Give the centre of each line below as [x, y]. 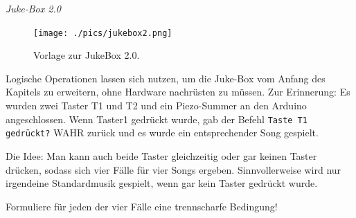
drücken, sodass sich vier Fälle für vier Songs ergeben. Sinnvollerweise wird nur [173, 169]
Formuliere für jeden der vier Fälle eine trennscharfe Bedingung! [142, 206]
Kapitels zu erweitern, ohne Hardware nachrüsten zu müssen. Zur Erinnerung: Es [178, 92]
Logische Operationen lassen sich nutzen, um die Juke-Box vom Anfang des [166, 78]
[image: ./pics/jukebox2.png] [103, 33]
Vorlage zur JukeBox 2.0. [87, 55]
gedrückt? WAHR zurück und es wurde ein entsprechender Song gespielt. [162, 133]
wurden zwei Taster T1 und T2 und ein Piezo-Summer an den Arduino [156, 106]
